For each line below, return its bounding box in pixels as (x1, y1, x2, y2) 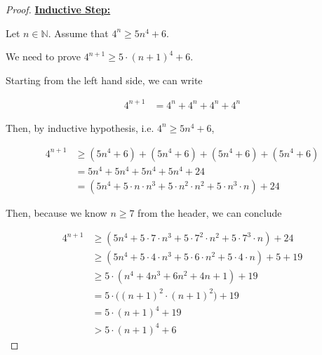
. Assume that (48, 25, 109, 40)
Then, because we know (6, 205, 107, 220)
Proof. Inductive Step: (6, 2, 111, 16)
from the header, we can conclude (137, 205, 282, 220)
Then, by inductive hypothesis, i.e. (6, 120, 154, 135)
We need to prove (6, 49, 81, 64)
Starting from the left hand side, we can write (6, 72, 203, 87)
